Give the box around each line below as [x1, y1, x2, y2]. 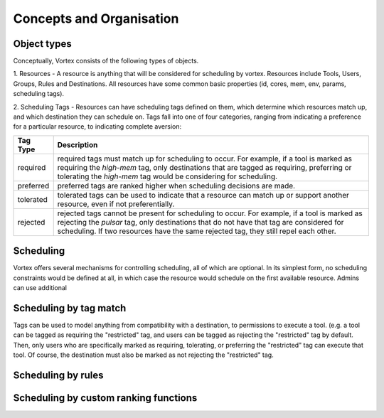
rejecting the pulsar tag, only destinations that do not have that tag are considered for [57, 217, 344, 227]
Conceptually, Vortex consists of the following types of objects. [13, 57, 199, 65]
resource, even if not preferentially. [57, 199, 175, 209]
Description [57, 139, 98, 149]
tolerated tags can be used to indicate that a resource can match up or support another [57, 190, 350, 200]
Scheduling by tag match [13, 302, 127, 314]
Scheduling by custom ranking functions [13, 392, 198, 404]
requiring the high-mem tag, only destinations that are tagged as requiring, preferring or [57, 162, 352, 172]
